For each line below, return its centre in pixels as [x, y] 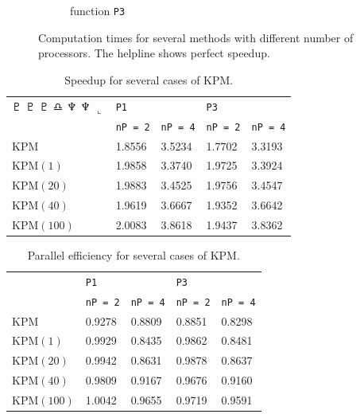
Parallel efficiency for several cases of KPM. [134, 254]
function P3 [98, 10]
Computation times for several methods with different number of [196, 37]
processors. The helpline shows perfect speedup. [154, 53]
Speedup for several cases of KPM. [149, 79]
